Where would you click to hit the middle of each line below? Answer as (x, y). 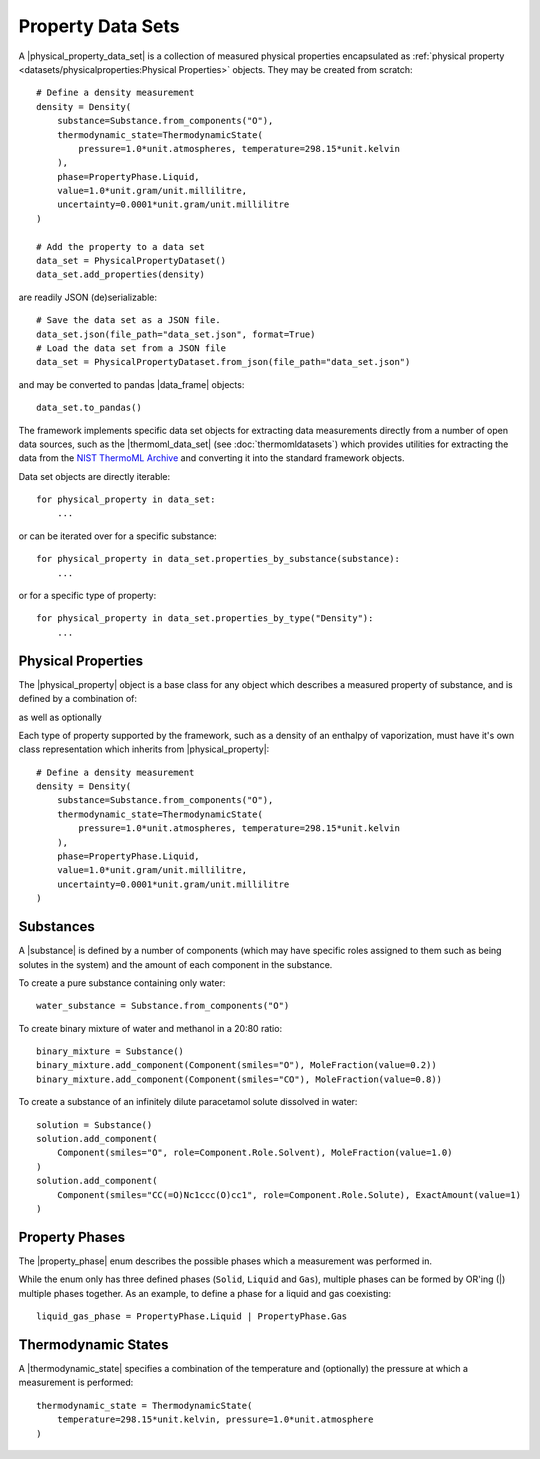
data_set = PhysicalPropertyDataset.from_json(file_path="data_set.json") (223, 362)
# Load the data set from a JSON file (131, 348)
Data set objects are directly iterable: (94, 476)
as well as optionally (60, 717)
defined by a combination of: (78, 699)
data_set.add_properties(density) (120, 274)
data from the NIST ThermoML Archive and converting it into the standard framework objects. (211, 458)
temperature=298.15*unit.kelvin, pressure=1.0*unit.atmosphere (215, 1419)
